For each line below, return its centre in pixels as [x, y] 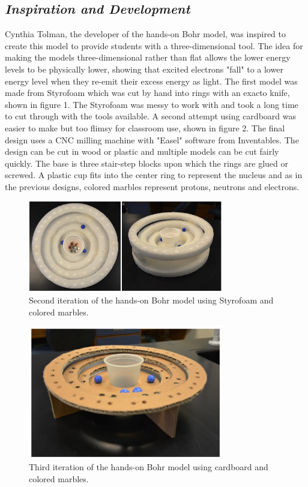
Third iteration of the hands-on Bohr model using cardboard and [149, 467]
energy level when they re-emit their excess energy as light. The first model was [151, 81]
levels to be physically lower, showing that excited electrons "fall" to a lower [144, 69]
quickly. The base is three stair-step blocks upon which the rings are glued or [146, 163]
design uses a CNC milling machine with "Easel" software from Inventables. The [152, 139]
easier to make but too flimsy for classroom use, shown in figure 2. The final [145, 127]
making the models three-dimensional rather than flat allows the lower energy [148, 57]
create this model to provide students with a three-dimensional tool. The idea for [154, 45]
